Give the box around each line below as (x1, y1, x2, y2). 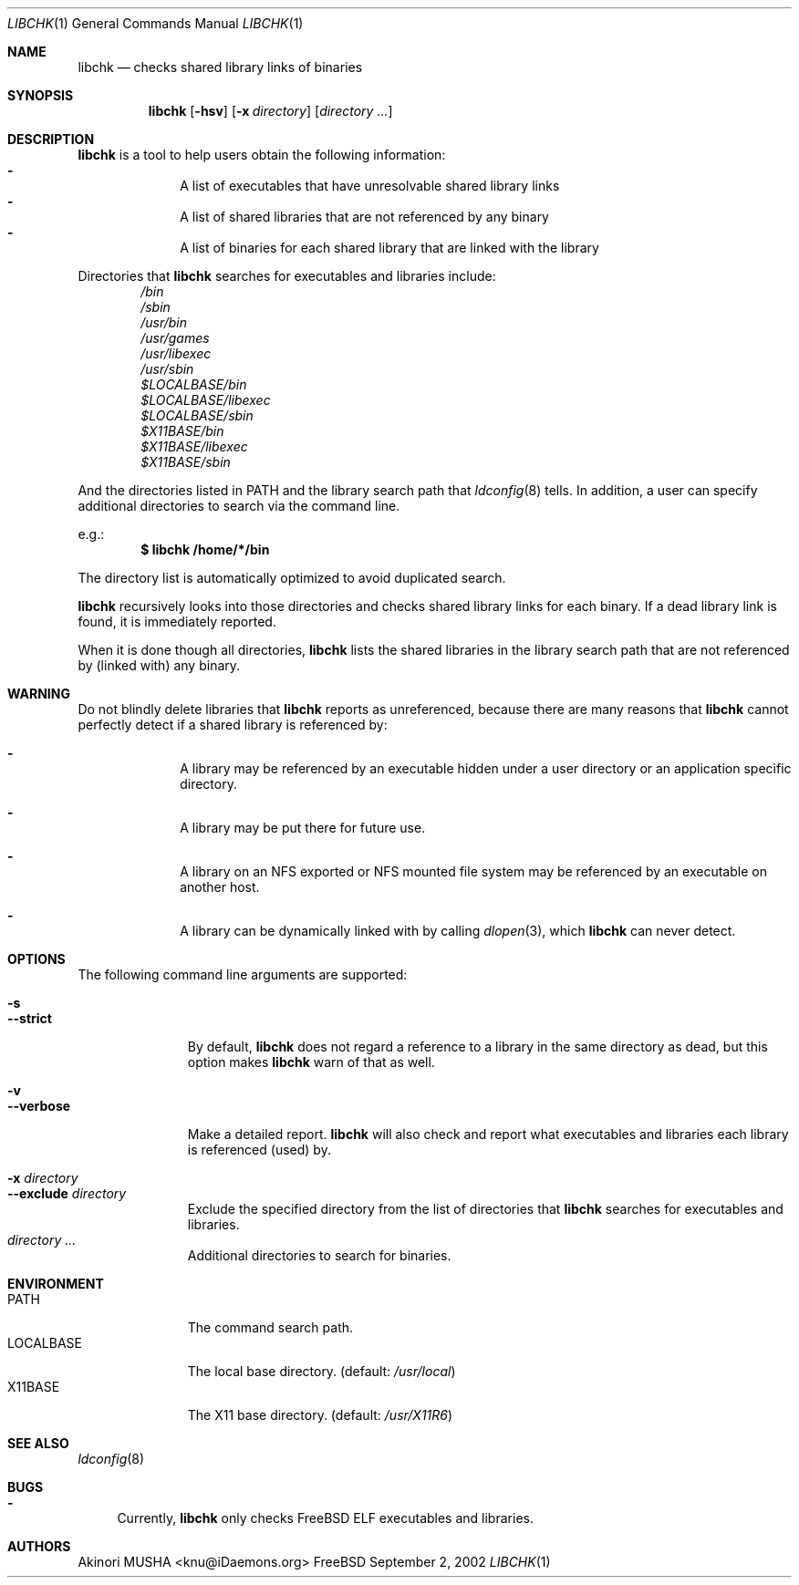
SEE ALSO (7, 1435, 69, 1451)
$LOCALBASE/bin (140, 377, 247, 392)
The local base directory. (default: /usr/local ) (187, 1363, 456, 1379)
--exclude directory (7, 1186, 127, 1201)
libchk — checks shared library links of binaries (78, 59, 363, 75)
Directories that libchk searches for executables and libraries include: (78, 268, 496, 284)
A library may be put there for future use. (180, 820, 426, 835)
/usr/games (140, 330, 210, 346)
